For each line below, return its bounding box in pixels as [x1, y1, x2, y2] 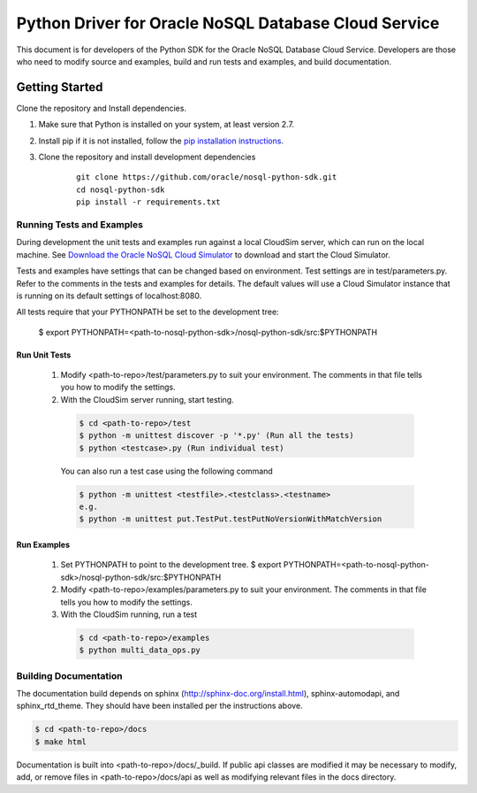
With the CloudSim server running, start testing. [60, 394, 234, 404]
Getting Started [16, 80, 103, 95]
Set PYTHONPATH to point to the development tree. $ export [60, 559, 282, 570]
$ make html [34, 736, 87, 747]
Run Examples [16, 539, 71, 550]
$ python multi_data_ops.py [79, 645, 201, 655]
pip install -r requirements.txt [76, 197, 221, 207]
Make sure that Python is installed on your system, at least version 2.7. [38, 119, 295, 130]
